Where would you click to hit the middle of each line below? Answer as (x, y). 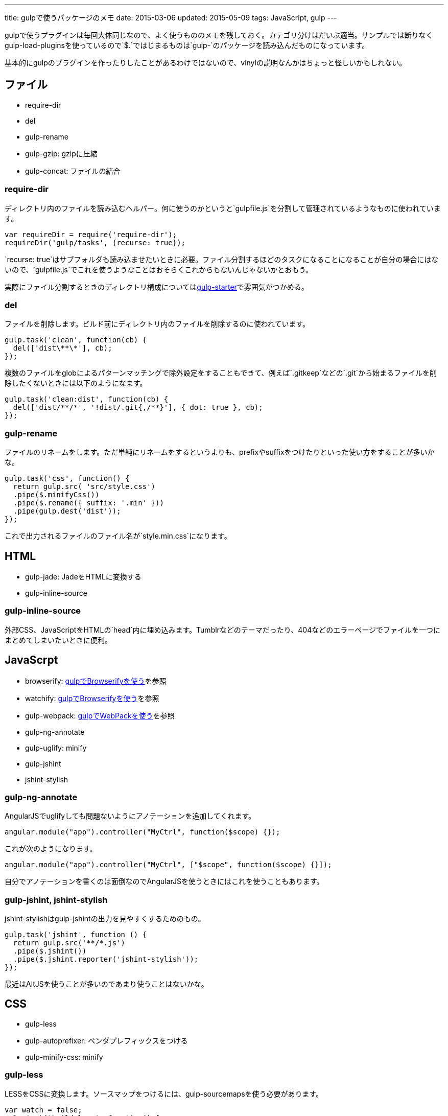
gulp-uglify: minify (56, 748)
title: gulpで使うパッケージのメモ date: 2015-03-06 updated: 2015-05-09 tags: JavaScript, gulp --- (171, 18)
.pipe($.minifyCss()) (56, 495)
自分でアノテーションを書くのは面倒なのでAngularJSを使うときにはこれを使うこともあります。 (164, 881)
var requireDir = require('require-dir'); (91, 234)
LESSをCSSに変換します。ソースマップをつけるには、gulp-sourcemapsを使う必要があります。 (164, 1094)
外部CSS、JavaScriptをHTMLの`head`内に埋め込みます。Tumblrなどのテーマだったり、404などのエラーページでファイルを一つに (222, 630)
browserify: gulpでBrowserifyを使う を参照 (96, 681)
